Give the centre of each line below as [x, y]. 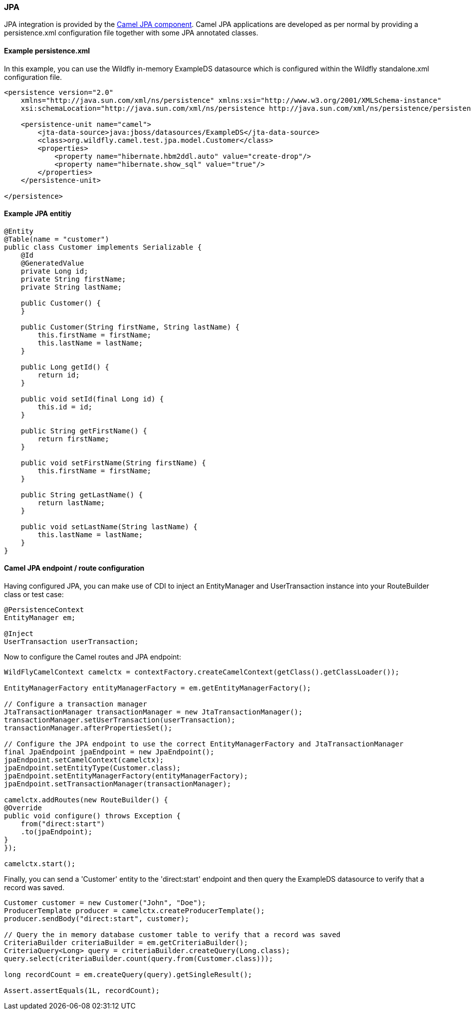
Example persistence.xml [47, 50]
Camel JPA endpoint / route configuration [74, 568]
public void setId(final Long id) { [92, 399]
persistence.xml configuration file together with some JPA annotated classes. [131, 33]
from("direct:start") [63, 824]
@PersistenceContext [44, 610]
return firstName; [73, 439]
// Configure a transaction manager [76, 704]
